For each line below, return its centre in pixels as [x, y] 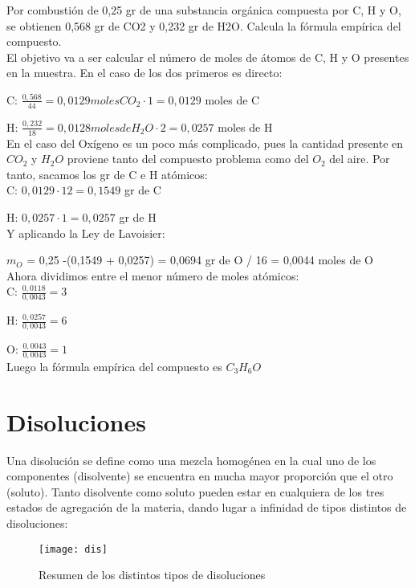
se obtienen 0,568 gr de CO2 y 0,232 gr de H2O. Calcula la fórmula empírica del [204, 25]
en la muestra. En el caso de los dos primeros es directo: [144, 73]
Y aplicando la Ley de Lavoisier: [86, 233]
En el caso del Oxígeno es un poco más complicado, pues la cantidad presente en [205, 143]
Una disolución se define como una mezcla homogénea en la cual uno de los [191, 460]
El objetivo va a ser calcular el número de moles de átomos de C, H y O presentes [208, 57]
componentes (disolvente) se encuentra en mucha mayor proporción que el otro [200, 476]
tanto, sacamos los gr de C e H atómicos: [107, 174]
